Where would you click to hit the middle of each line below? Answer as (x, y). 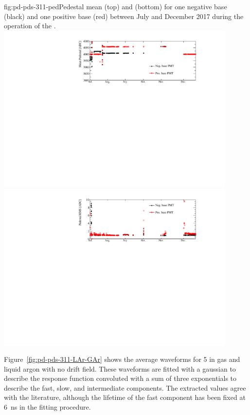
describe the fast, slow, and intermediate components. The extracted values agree (125, 387)
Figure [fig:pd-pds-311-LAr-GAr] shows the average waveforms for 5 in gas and (122, 359)
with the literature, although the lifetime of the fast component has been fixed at (125, 397)
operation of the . (30, 26)
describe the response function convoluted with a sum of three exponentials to (120, 378)
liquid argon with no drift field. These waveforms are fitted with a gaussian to (120, 368)
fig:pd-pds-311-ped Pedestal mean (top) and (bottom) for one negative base (116, 6)
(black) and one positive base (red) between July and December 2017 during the (124, 16)
